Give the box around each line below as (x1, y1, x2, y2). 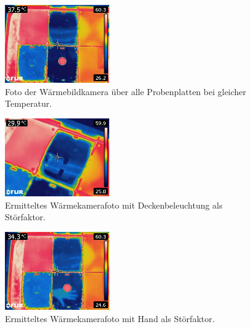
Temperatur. (5, 97, 52, 110)
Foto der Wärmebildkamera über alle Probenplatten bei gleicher (5, 85, 247, 98)
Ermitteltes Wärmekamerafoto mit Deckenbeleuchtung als (5, 198, 223, 211)
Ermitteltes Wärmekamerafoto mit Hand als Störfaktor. (5, 312, 215, 325)
